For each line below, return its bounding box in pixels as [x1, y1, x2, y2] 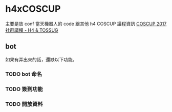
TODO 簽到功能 [5, 85, 43, 93]
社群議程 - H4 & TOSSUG [5, 27, 58, 33]
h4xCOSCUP [5, 3, 61, 15]
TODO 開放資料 [5, 100, 43, 107]
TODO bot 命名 [5, 70, 42, 77]
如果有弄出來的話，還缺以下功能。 [5, 56, 77, 62]
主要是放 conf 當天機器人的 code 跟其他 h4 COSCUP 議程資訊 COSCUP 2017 [5, 20, 167, 27]
